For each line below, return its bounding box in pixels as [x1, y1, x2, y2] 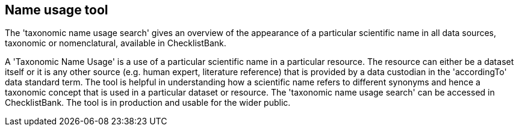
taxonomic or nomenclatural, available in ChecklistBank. [5, 38, 226, 49]
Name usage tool [5, 2, 108, 17]
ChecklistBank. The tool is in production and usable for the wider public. [5, 97, 291, 108]
